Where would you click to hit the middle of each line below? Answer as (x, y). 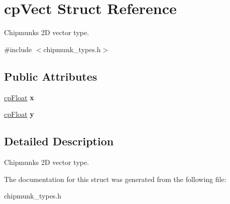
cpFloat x (19, 97)
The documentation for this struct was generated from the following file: (115, 179)
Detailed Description (59, 141)
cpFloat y (19, 114)
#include (18, 49)
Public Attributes (51, 76)
